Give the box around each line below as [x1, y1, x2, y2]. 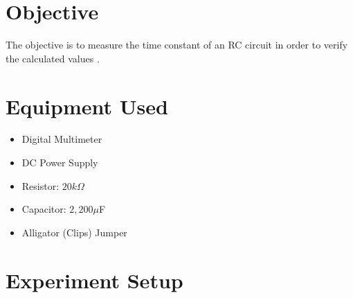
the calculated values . [6, 51, 100, 65]
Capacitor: [21, 202, 66, 216]
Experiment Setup [6, 265, 183, 294]
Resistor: [21, 178, 60, 193]
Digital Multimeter [21, 132, 102, 146]
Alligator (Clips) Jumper [21, 225, 127, 239]
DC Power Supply [21, 155, 98, 170]
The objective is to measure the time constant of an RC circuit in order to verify [6, 37, 348, 52]
